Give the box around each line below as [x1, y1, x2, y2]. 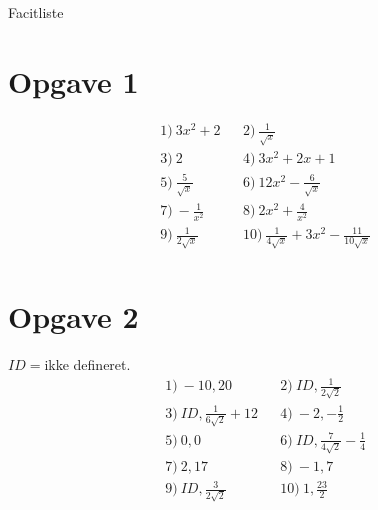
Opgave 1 [8, 60, 139, 101]
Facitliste [8, 2, 64, 22]
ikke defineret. [44, 354, 131, 375]
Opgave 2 [8, 296, 139, 337]
